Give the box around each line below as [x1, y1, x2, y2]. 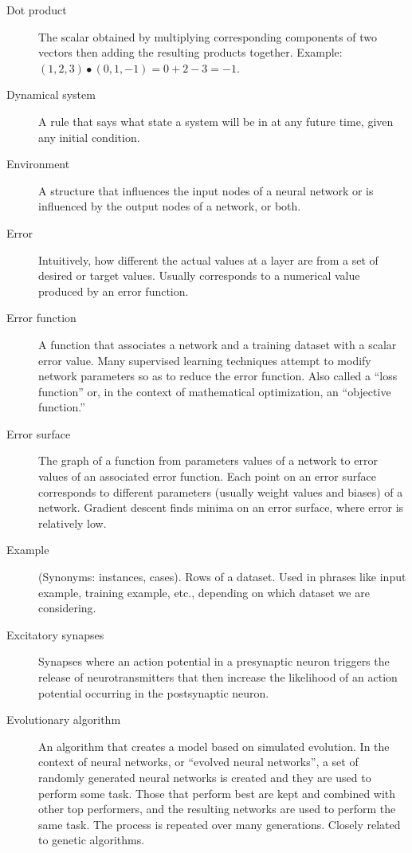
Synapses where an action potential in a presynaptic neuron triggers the [38, 653, 390, 670]
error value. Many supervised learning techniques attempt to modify [38, 352, 371, 368]
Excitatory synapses [6, 626, 104, 643]
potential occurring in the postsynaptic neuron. [38, 684, 269, 701]
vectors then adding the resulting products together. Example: [38, 44, 343, 61]
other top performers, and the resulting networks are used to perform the [38, 800, 396, 817]
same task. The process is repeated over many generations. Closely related [38, 816, 401, 832]
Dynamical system [6, 86, 96, 103]
